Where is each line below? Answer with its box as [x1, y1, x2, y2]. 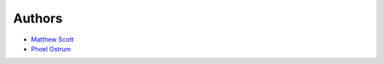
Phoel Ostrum [31, 44, 71, 53]
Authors [13, 11, 63, 26]
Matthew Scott [31, 35, 74, 44]
